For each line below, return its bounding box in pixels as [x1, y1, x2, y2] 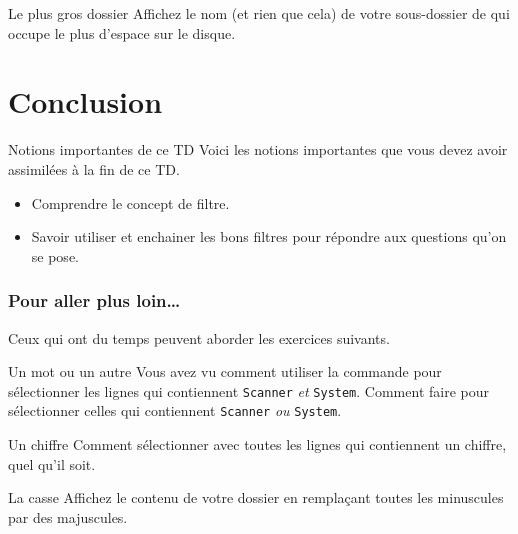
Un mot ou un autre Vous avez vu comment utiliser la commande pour [8, 361, 442, 382]
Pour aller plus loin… [8, 288, 181, 313]
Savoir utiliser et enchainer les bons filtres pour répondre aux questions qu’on [31, 226, 507, 247]
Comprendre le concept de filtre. [31, 192, 230, 213]
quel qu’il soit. [8, 453, 96, 474]
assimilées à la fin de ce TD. [8, 158, 180, 179]
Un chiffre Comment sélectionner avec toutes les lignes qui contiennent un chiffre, [8, 434, 507, 454]
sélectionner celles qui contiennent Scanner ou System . [8, 400, 342, 421]
